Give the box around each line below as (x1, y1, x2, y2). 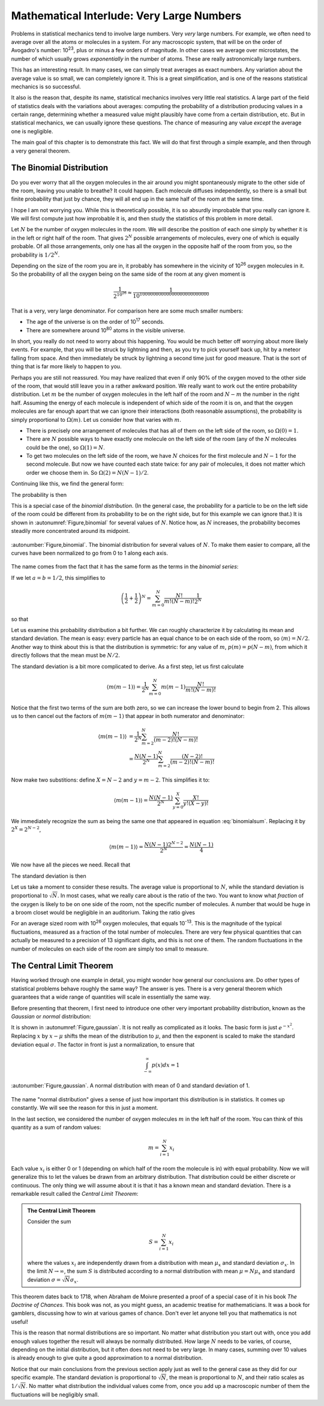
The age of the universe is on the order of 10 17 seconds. (26, 317, 165, 326)
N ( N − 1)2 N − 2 (144, 840, 184, 848)
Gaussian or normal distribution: (11, 1013, 91, 1020)
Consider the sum (27, 1217, 71, 1225)
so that (11, 615, 29, 622)
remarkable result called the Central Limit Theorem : (11, 1190, 139, 1198)
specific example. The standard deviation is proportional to (11, 1374, 157, 1381)
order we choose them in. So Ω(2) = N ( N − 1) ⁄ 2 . (26, 469, 149, 476)
